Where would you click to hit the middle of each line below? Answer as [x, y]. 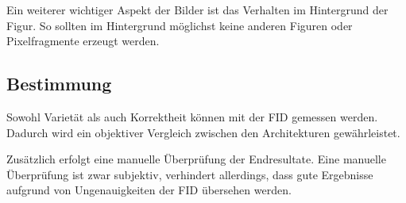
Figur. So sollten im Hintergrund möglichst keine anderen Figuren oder [180, 25]
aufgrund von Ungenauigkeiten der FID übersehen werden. [149, 190]
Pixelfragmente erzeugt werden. [83, 41]
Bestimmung [59, 84]
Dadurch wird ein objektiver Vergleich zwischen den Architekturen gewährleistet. [203, 132]
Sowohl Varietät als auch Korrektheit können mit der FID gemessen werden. [192, 116]
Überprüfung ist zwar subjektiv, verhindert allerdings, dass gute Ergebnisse [190, 174]
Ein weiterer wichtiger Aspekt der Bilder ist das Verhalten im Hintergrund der [197, 10]
